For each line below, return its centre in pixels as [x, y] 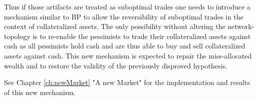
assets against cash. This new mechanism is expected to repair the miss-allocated [128, 55]
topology [17, 36]
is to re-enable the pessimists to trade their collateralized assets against [142, 36]
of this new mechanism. [40, 92]
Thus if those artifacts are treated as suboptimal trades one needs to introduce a [127, 6]
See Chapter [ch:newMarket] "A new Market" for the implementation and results [127, 82]
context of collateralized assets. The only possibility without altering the [115, 26]
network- [241, 26]
